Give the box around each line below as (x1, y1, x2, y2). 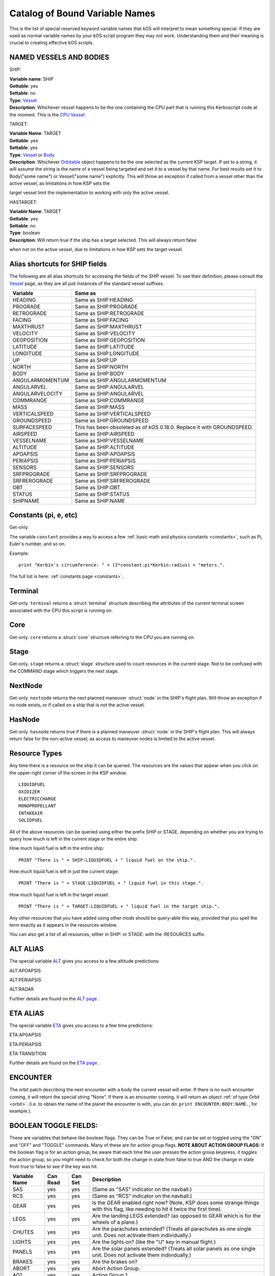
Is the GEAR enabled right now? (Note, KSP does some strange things (92, 1199, 259, 1207)
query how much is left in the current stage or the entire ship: (9, 836, 139, 842)
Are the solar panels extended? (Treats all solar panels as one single (92, 1245, 256, 1253)
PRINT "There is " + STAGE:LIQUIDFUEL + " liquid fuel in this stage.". (18, 880, 204, 886)
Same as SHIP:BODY (74, 370, 124, 377)
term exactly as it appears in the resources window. (9, 922, 118, 928)
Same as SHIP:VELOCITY (74, 330, 135, 337)
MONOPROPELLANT (18, 803, 57, 809)
